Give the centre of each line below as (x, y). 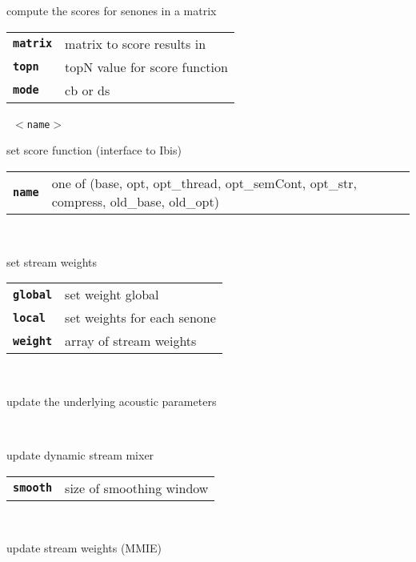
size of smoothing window (137, 488)
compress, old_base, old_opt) (135, 201)
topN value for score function (146, 66)
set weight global (112, 295)
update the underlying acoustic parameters (112, 401)
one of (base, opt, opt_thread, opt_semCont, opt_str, (204, 183)
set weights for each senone (140, 318)
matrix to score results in (136, 43)
